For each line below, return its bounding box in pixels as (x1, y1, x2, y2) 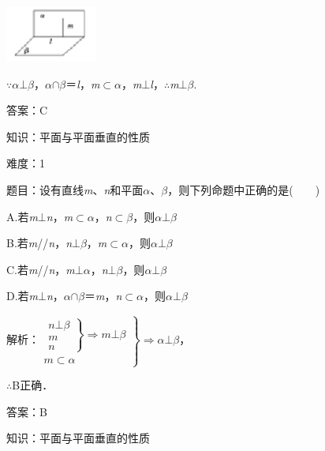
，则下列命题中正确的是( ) (167, 182, 320, 198)
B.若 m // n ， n (6, 235, 73, 251)
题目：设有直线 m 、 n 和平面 (6, 182, 144, 198)
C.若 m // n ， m (6, 261, 75, 277)
